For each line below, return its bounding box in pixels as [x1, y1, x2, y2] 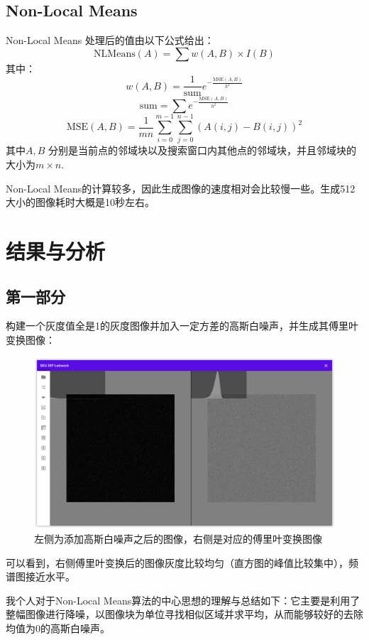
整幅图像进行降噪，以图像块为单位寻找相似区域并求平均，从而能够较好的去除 [6, 607, 363, 622]
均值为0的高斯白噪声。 [6, 621, 110, 635]
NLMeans [94, 48, 136, 59]
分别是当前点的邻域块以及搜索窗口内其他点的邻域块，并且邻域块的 [48, 143, 357, 158]
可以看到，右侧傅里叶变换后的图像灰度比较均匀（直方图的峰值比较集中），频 [6, 555, 358, 570]
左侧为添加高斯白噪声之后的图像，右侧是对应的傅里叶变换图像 [34, 531, 322, 546]
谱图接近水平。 [6, 569, 75, 584]
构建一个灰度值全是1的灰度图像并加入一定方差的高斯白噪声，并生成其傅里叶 [6, 318, 358, 333]
